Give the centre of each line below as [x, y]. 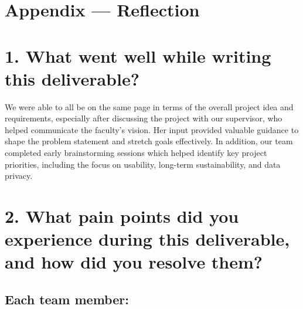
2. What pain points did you [122, 216]
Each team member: [67, 299]
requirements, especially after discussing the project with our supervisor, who [144, 118]
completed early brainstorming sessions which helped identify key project [136, 153]
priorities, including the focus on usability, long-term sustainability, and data [143, 164]
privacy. [19, 176]
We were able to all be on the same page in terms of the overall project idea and [149, 106]
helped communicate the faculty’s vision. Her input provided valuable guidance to [152, 129]
